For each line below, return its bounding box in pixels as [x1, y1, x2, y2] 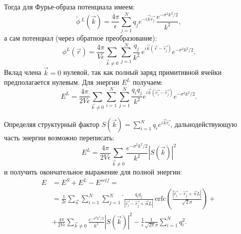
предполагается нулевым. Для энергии [4, 77, 120, 87]
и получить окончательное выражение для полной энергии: [4, 167, 182, 176]
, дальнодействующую [170, 119, 238, 129]
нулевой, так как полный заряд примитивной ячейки [63, 67, 222, 77]
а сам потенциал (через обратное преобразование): [4, 33, 157, 43]
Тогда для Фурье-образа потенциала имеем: [4, 1, 135, 11]
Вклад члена [4, 67, 42, 77]
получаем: [132, 77, 163, 87]
